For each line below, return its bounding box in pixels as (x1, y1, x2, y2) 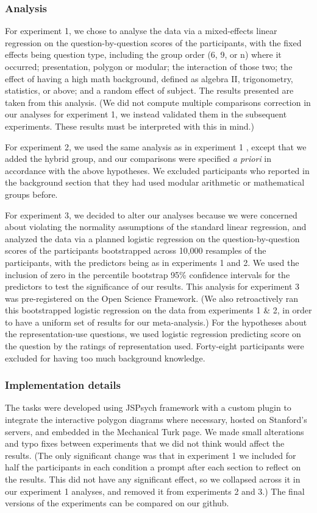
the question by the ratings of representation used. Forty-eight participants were (5, 340, 304, 352)
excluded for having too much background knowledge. (5, 351, 205, 364)
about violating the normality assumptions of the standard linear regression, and (5, 220, 307, 233)
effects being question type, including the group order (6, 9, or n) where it (5, 48, 282, 61)
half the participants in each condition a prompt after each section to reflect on (5, 461, 301, 473)
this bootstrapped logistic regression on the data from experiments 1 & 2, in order (5, 304, 312, 316)
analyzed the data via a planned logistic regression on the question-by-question (5, 232, 300, 245)
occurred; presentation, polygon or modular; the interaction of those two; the (5, 60, 293, 72)
